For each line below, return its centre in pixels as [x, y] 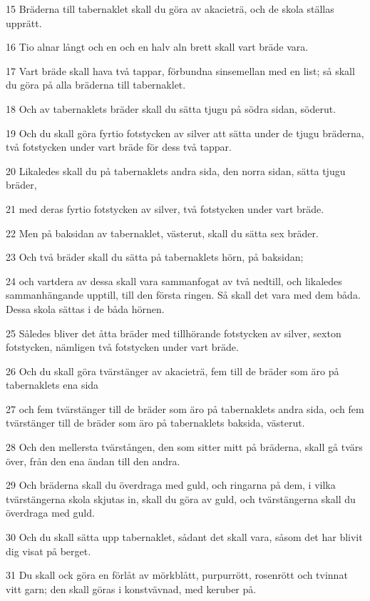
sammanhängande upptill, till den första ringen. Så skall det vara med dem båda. [183, 295]
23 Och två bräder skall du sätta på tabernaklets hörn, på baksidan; [155, 257]
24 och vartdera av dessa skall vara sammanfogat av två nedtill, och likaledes [174, 280]
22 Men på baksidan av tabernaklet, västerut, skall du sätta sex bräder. [162, 233]
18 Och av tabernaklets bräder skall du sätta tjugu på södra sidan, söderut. [171, 108]
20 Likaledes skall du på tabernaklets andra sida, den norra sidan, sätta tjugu [176, 170]
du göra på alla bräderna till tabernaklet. [96, 85]
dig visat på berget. [48, 551]
